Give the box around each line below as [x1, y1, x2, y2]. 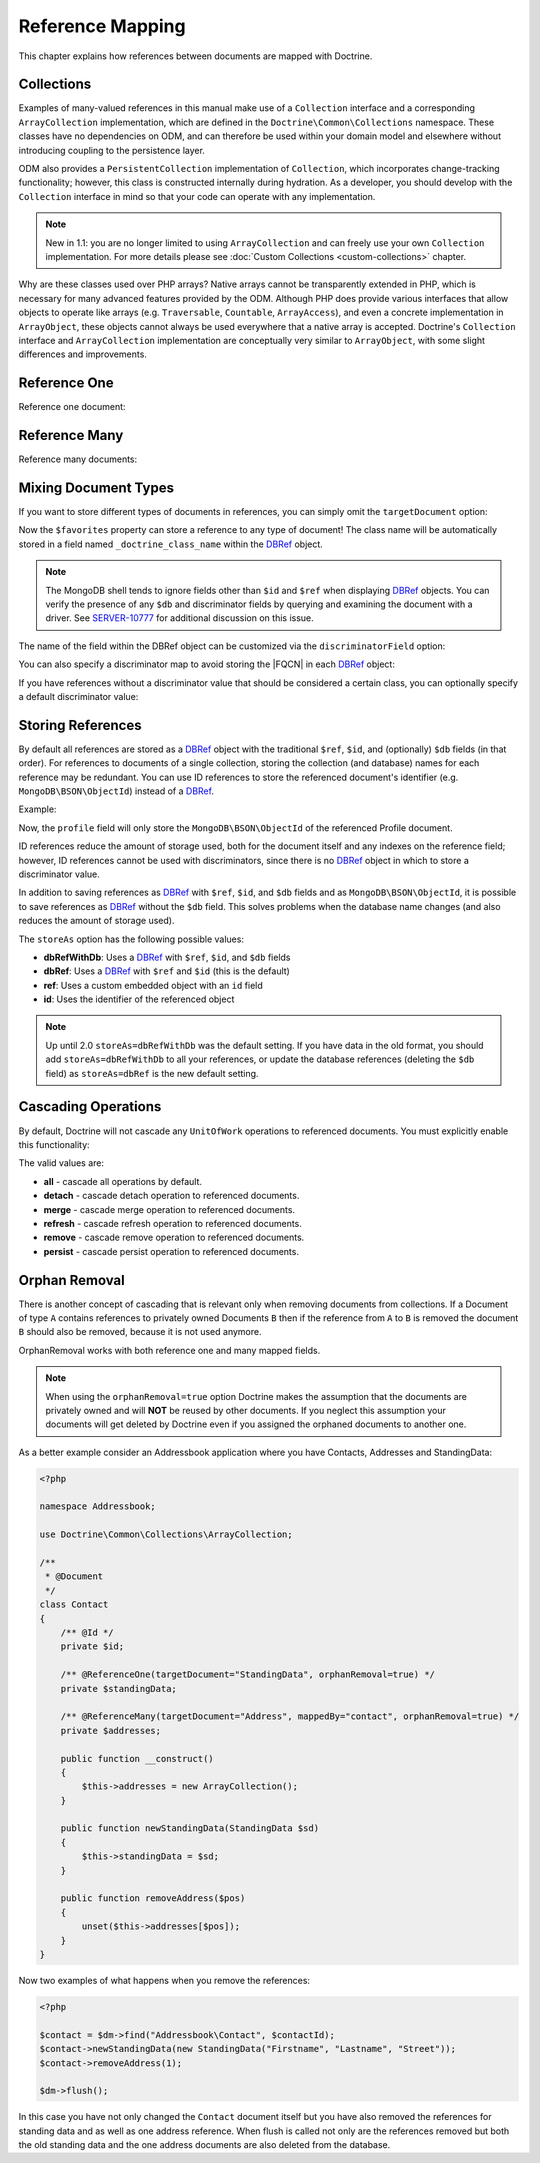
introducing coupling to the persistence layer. [18, 144, 205, 156]
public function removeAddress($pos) [60, 1893, 246, 1904]
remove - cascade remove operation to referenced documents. [43, 1231, 305, 1244]
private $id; [60, 1641, 125, 1652]
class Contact [39, 1599, 109, 1610]
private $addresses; [60, 1725, 162, 1736]
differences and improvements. [18, 348, 147, 360]
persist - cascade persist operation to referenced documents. [43, 1245, 300, 1257]
